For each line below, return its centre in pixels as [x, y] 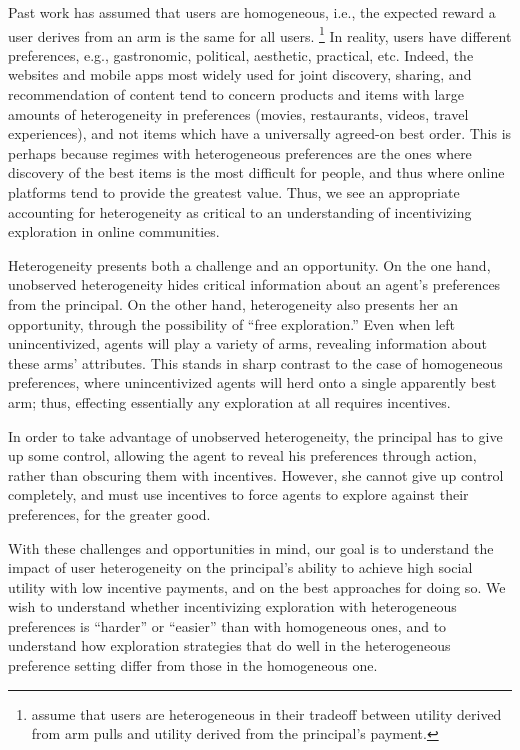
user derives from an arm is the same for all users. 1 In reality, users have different [260, 34]
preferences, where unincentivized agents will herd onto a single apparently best [252, 382]
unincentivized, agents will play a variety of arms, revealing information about [248, 343]
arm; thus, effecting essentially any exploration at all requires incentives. [229, 401]
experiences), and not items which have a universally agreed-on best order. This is [260, 133]
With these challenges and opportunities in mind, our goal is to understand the [251, 547]
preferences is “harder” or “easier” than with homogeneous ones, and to [227, 625]
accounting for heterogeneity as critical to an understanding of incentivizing [240, 211]
